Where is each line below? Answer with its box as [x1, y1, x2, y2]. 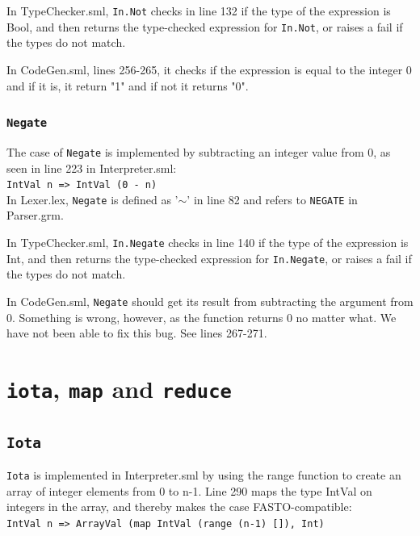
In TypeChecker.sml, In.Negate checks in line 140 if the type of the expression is [6, 234, 409, 251]
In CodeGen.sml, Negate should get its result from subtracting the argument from [6, 292, 414, 309]
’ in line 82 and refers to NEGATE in [187, 191, 358, 207]
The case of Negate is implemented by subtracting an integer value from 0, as [6, 143, 391, 160]
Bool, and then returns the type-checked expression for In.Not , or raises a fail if [6, 18, 403, 35]
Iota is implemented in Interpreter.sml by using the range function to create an [6, 467, 401, 484]
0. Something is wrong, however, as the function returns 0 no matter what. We [6, 308, 397, 325]
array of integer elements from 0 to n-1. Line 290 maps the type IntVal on [6, 482, 372, 499]
